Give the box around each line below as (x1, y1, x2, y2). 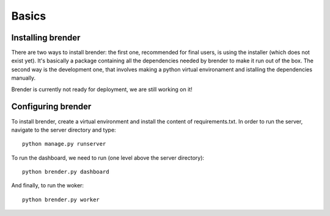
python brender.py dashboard (22, 168, 109, 176)
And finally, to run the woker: (11, 182, 84, 189)
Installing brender (11, 32, 81, 43)
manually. (11, 74, 36, 82)
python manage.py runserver (22, 141, 106, 147)
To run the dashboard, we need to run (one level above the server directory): (11, 154, 205, 162)
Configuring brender (11, 102, 92, 112)
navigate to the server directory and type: (11, 126, 116, 133)
